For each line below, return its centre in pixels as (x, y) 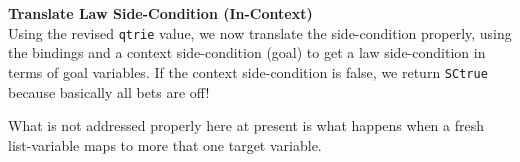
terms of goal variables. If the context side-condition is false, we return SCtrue (248, 71)
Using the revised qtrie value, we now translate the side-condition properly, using (260, 32)
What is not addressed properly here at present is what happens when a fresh (246, 125)
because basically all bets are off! (109, 91)
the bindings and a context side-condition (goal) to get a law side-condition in (247, 52)
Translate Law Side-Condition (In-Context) (160, 13)
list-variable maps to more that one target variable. (165, 144)
